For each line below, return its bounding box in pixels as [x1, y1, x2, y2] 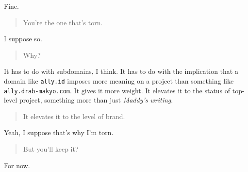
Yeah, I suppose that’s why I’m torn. [4, 127, 114, 138]
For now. [4, 160, 30, 170]
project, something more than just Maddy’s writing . [19, 95, 173, 105]
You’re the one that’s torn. [23, 17, 103, 27]
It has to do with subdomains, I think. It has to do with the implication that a [4, 66, 238, 76]
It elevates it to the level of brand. [23, 111, 125, 121]
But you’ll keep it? [23, 144, 79, 154]
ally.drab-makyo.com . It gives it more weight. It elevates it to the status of [4, 85, 231, 95]
